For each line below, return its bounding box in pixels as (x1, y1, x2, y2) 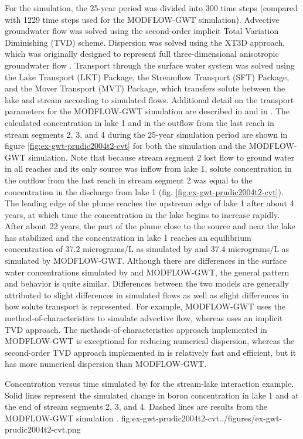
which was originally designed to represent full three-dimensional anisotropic (5, 47, 279, 60)
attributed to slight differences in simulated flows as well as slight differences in (5, 288, 289, 301)
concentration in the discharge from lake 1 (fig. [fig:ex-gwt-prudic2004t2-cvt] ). (5, 185, 284, 198)
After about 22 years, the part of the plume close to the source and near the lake (5, 220, 295, 232)
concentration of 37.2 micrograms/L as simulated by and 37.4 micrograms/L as (5, 243, 290, 255)
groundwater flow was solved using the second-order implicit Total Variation (5, 25, 279, 37)
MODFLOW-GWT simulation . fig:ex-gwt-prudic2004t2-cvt (5, 411, 220, 424)
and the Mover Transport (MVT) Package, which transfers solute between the (5, 82, 285, 94)
